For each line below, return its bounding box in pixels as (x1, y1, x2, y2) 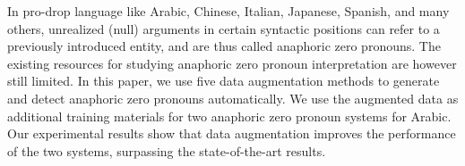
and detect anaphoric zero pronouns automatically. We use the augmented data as (7, 88, 459, 107)
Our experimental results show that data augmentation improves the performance (7, 124, 456, 143)
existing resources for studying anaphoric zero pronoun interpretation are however (7, 54, 457, 72)
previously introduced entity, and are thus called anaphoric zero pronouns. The (7, 37, 441, 55)
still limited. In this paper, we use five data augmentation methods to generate (7, 71, 440, 90)
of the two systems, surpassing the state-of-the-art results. (7, 141, 326, 160)
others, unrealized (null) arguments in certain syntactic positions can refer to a (7, 19, 440, 37)
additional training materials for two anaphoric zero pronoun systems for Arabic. (7, 106, 452, 125)
